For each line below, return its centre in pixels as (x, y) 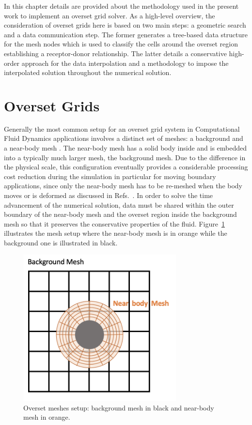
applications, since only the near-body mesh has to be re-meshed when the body (123, 186)
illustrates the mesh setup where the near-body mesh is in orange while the (116, 233)
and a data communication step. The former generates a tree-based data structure (126, 34)
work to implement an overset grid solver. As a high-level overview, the (110, 15)
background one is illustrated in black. (61, 243)
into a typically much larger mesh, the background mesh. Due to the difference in (125, 157)
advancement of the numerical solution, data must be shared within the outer (119, 205)
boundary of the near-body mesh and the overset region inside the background (120, 214)
